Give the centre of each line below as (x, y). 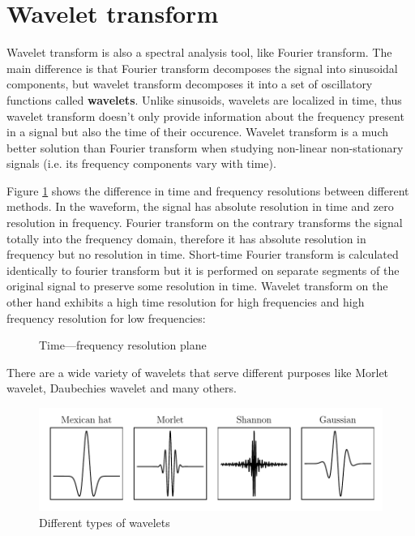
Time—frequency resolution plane (123, 345)
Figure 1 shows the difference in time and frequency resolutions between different (208, 190)
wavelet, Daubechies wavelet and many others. (122, 388)
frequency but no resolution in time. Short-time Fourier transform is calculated (203, 254)
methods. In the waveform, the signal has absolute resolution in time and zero (200, 206)
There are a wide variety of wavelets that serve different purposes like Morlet (198, 372)
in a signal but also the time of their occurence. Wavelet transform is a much (197, 132)
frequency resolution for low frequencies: (106, 317)
